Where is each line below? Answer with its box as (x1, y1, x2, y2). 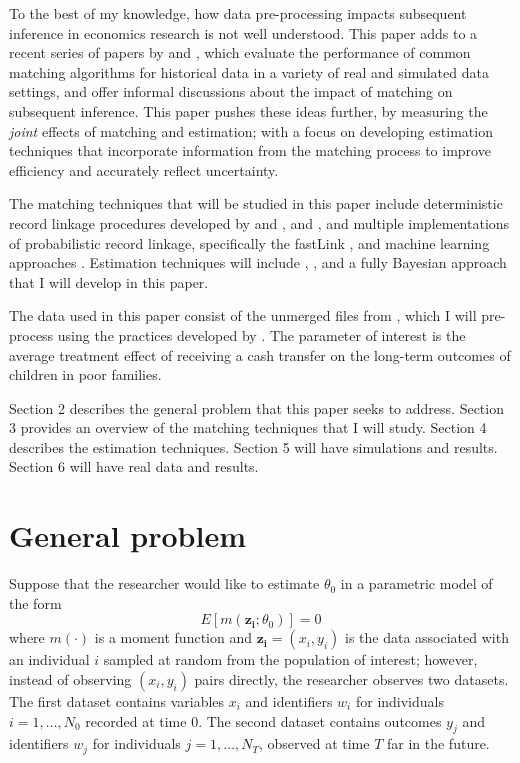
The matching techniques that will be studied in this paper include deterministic (9, 193, 503, 214)
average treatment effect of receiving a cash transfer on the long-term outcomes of (9, 344, 511, 365)
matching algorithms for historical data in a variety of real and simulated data (9, 61, 489, 82)
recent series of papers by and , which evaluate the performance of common (9, 42, 471, 63)
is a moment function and (94, 627, 253, 648)
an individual (9, 649, 90, 670)
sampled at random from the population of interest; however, (103, 649, 478, 670)
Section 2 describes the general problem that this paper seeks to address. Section (9, 397, 504, 418)
